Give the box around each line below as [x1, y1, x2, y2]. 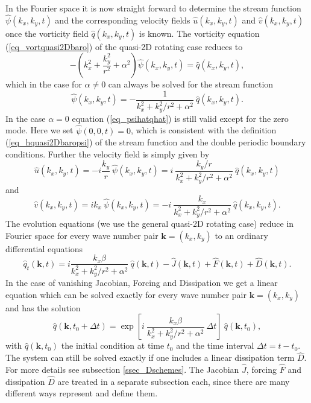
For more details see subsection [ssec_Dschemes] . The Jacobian [5, 363, 239, 376]
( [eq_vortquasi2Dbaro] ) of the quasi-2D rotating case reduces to [5, 40, 243, 52]
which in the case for [5, 78, 82, 90]
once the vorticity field [5, 27, 89, 39]
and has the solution [5, 301, 81, 314]
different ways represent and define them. [5, 387, 158, 399]
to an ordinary [215, 229, 268, 241]
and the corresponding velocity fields [55, 13, 190, 26]
